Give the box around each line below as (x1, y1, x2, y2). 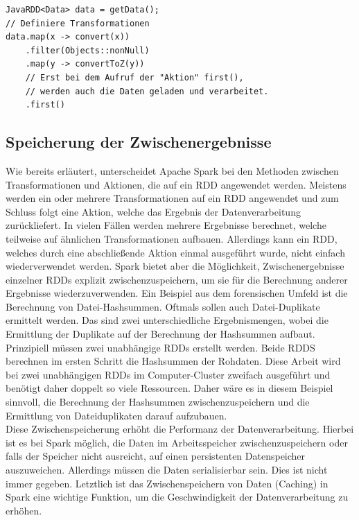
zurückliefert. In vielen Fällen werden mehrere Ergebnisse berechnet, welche (6, 218, 326, 232)
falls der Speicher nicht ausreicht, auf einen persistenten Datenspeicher (6, 449, 306, 463)
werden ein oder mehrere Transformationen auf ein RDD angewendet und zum (6, 191, 339, 205)
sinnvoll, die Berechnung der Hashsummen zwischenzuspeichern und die (6, 395, 310, 409)
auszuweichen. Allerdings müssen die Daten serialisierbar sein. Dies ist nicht (6, 462, 328, 477)
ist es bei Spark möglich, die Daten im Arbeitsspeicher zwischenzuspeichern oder (6, 435, 348, 449)
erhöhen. (6, 503, 42, 517)
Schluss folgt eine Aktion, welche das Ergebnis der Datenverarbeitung (6, 204, 301, 218)
